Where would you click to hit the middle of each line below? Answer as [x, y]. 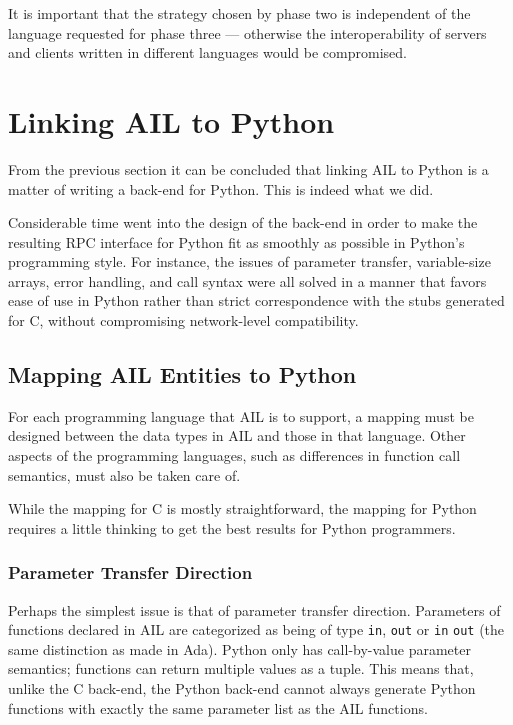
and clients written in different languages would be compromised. [207, 52]
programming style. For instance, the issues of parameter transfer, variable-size [249, 261]
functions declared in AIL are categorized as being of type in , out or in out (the [256, 629]
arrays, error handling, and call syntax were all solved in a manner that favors [247, 280]
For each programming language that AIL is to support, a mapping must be [241, 415]
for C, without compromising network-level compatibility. [183, 320]
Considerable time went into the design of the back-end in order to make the [243, 222]
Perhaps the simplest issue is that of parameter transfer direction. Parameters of [254, 609]
